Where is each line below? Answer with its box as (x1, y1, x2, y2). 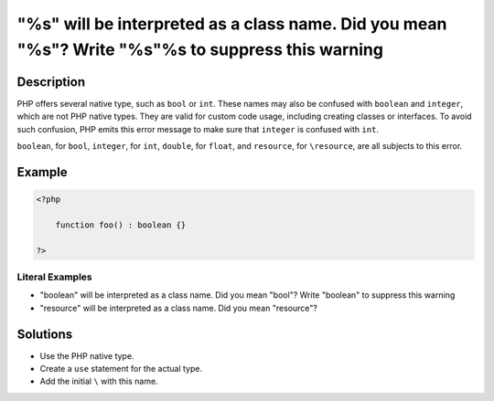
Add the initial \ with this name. (39, 375, 159, 387)
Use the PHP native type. (39, 350, 134, 361)
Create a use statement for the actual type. (39, 364, 203, 375)
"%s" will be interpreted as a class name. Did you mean (16, 14, 447, 34)
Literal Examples (16, 270, 92, 283)
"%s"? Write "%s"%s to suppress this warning (16, 39, 384, 59)
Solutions (16, 326, 73, 342)
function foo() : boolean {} (55, 219, 187, 230)
